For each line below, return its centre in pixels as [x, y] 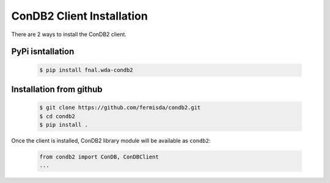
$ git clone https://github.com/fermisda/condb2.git [120, 108]
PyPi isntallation [43, 52]
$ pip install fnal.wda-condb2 [86, 70]
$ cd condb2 [57, 116]
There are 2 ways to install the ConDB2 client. [69, 34]
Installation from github [57, 89]
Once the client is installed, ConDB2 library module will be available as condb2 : [111, 140]
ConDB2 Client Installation [79, 16]
